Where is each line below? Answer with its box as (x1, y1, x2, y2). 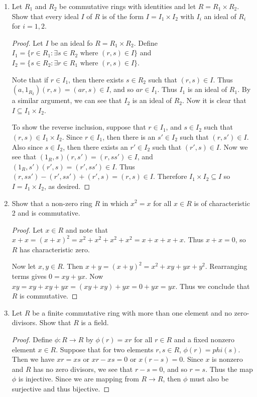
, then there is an (102, 131, 156, 142)
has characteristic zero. (20, 244, 90, 254)
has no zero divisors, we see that (33, 363, 133, 374)
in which (102, 197, 128, 208)
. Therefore (153, 171, 187, 181)
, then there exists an (63, 141, 128, 152)
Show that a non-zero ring (12, 197, 92, 208)
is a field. (81, 317, 109, 328)
